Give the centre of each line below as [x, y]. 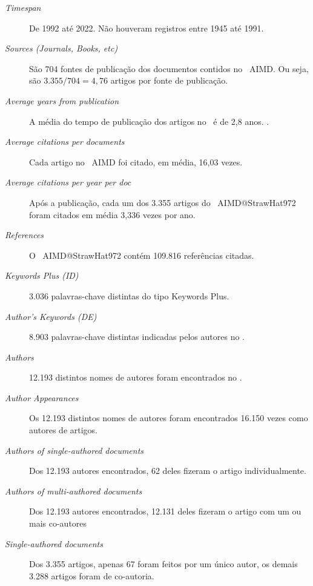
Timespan [23, 7]
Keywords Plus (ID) [42, 275]
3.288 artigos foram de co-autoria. [92, 575]
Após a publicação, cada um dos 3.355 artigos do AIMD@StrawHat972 [163, 202]
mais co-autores [58, 523]
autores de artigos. [64, 430]
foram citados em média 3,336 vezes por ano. [112, 214]
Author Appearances [42, 397]
